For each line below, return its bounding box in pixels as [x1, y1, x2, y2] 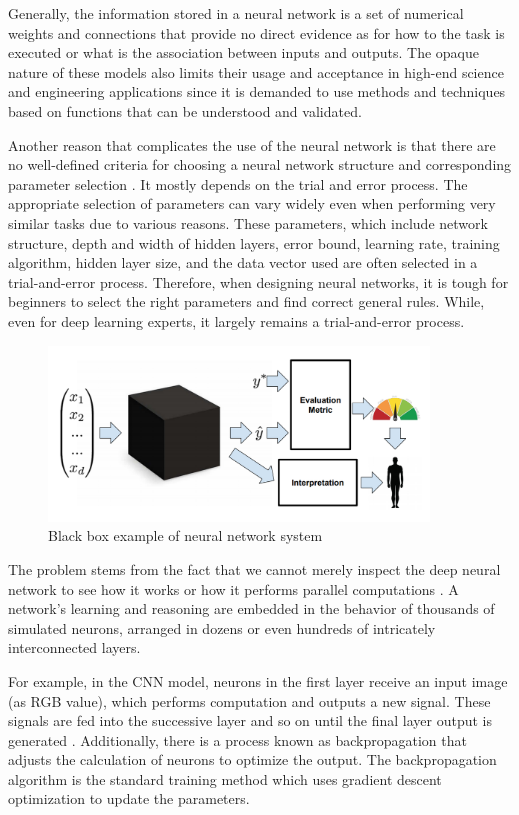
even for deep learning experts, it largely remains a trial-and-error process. [8, 310, 465, 331]
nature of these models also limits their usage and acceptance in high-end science [8, 61, 504, 82]
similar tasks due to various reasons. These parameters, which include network [8, 212, 488, 233]
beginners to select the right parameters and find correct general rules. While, [8, 291, 485, 312]
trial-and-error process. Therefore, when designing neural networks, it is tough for [8, 271, 509, 292]
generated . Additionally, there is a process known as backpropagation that [8, 729, 467, 750]
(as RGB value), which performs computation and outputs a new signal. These [8, 690, 491, 711]
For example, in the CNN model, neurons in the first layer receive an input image [8, 670, 508, 691]
